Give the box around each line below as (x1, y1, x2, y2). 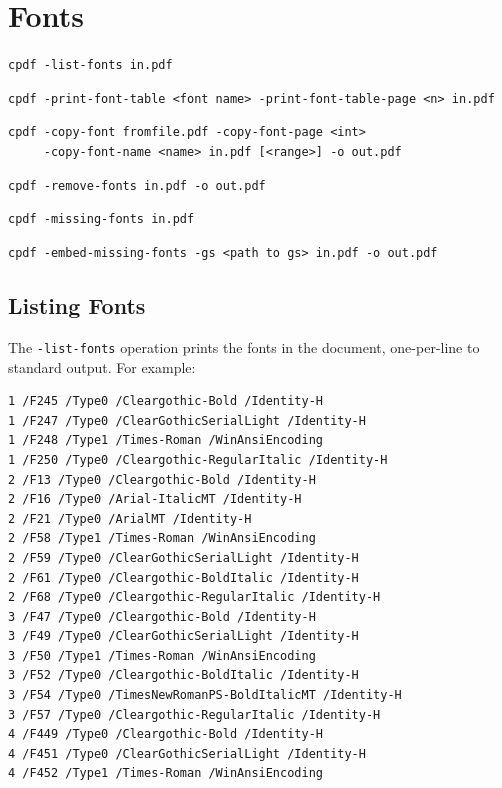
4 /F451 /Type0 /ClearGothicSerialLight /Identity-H (8, 746, 366, 761)
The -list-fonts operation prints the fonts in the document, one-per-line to (8, 336, 480, 357)
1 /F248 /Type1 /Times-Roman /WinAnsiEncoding (8, 433, 323, 448)
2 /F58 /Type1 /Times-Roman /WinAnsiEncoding (8, 531, 316, 546)
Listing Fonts (8, 290, 146, 321)
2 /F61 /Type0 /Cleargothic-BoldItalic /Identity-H (8, 570, 359, 585)
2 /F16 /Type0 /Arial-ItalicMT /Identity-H (8, 492, 302, 507)
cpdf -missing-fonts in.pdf (8, 212, 195, 227)
